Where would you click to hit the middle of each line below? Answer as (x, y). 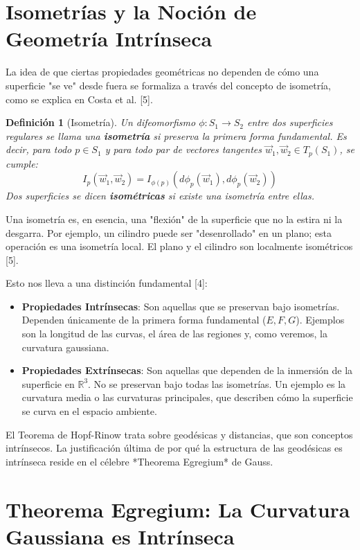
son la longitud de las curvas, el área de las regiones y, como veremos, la (174, 334)
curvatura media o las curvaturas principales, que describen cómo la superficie (187, 397)
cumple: (22, 163)
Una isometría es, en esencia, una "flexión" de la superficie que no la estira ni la (174, 219)
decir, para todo (39, 149)
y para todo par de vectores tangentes (183, 149)
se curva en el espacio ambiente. (89, 411)
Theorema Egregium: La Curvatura (178, 509)
